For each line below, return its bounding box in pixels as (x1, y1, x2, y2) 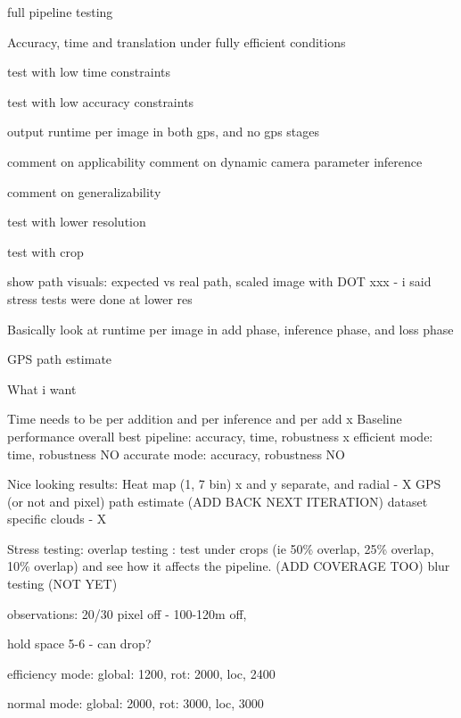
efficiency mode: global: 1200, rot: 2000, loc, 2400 (7, 664, 276, 682)
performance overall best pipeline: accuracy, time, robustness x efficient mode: (7, 426, 433, 445)
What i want (7, 379, 77, 398)
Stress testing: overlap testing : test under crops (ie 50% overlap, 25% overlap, (7, 539, 434, 557)
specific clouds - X (7, 509, 107, 528)
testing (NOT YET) (7, 574, 118, 593)
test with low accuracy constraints (7, 92, 194, 111)
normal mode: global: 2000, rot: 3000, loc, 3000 (7, 694, 264, 713)
